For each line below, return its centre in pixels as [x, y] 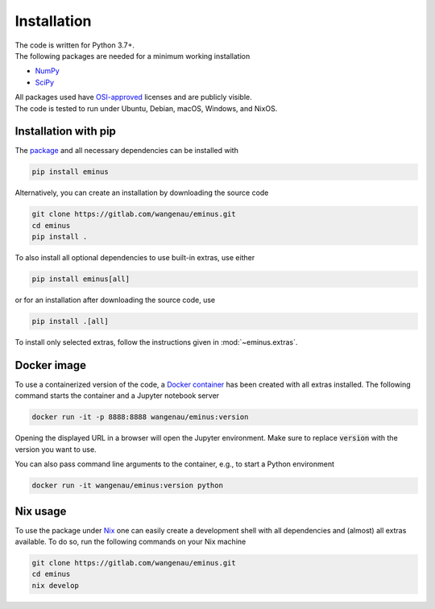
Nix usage [41, 511]
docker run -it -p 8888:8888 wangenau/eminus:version [140, 417]
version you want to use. [56, 449]
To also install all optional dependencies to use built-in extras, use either [135, 258]
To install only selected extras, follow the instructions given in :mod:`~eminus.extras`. [156, 342]
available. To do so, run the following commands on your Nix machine [130, 541]
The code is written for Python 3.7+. [75, 45]
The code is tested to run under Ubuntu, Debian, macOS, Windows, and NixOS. [146, 108]
